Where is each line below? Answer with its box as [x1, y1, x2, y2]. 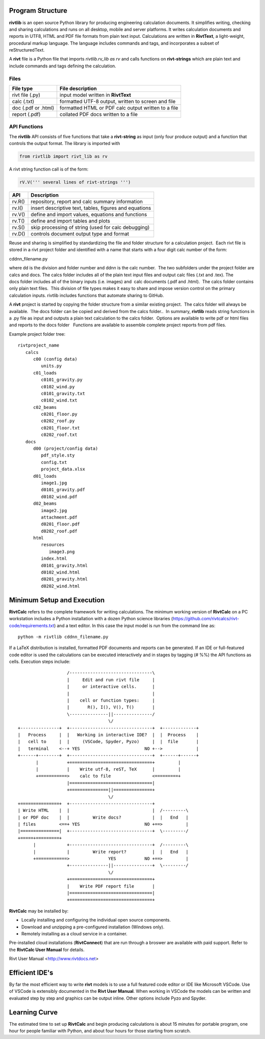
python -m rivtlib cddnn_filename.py [18, 634, 109, 639]
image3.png [49, 548, 75, 554]
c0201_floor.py [41, 411, 78, 417]
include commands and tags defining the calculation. [9, 63, 116, 69]
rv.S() [12, 224, 25, 231]
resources [41, 542, 65, 548]
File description [59, 85, 97, 92]
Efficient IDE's [9, 968, 53, 977]
